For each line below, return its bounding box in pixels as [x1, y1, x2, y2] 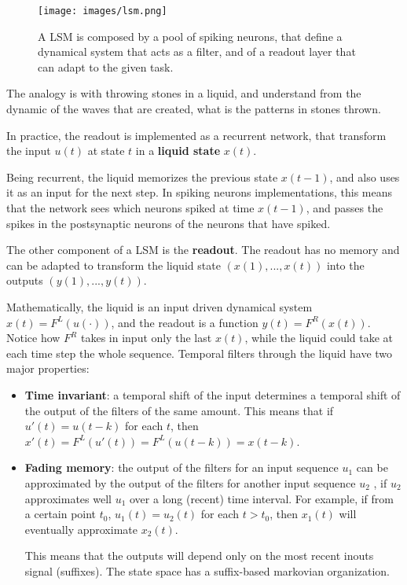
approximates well [24, 490, 112, 506]
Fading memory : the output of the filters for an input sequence [24, 459, 339, 476]
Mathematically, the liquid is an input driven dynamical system [6, 298, 313, 315]
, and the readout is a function [111, 314, 258, 330]
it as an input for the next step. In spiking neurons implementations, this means [6, 184, 393, 201]
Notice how [6, 329, 60, 346]
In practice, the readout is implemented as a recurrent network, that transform [6, 127, 387, 143]
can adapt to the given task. [38, 58, 174, 75]
